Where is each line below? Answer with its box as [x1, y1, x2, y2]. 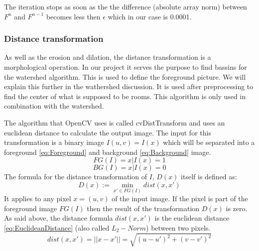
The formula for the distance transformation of [4, 171, 147, 182]
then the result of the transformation [87, 203, 200, 213]
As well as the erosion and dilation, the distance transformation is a [4, 52, 211, 62]
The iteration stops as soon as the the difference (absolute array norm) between [4, 1, 247, 11]
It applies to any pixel [4, 193, 71, 204]
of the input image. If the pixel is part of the [112, 193, 248, 204]
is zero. [226, 203, 248, 213]
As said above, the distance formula [4, 213, 113, 223]
